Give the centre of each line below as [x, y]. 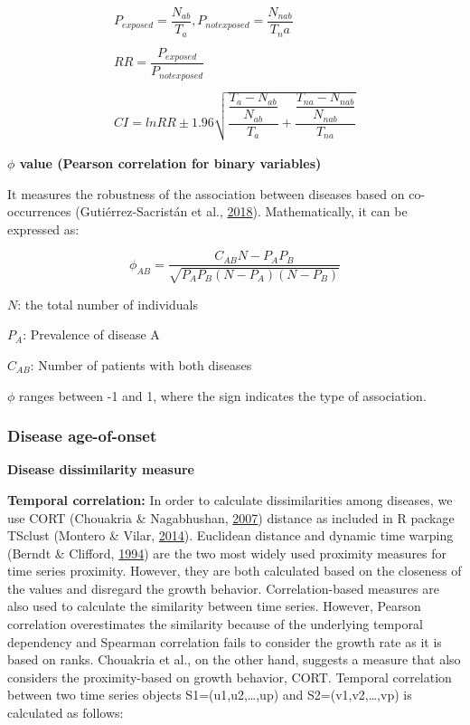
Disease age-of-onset [82, 436]
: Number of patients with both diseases [141, 364]
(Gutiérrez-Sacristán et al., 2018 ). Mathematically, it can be [241, 211]
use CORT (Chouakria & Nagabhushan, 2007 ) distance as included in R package [231, 517]
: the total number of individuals [108, 304]
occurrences [39, 211]
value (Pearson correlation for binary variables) [170, 162]
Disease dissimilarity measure [101, 469]
